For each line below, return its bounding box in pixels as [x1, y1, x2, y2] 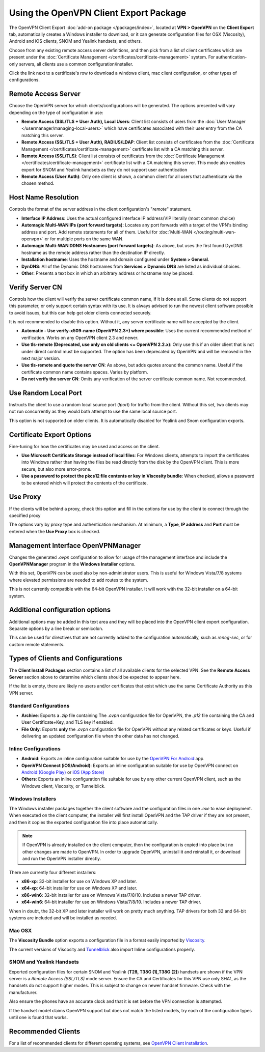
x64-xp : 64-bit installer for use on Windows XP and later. [21, 885, 137, 891]
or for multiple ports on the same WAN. [44, 236, 124, 242]
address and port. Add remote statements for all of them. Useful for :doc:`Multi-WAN [21, 229, 192, 235]
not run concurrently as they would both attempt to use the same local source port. [9, 408, 177, 415]
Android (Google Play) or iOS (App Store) [21, 769, 105, 775]
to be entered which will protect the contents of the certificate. [21, 480, 148, 486]
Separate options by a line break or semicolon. [9, 626, 104, 631]
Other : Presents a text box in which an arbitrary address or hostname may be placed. [21, 270, 194, 276]
